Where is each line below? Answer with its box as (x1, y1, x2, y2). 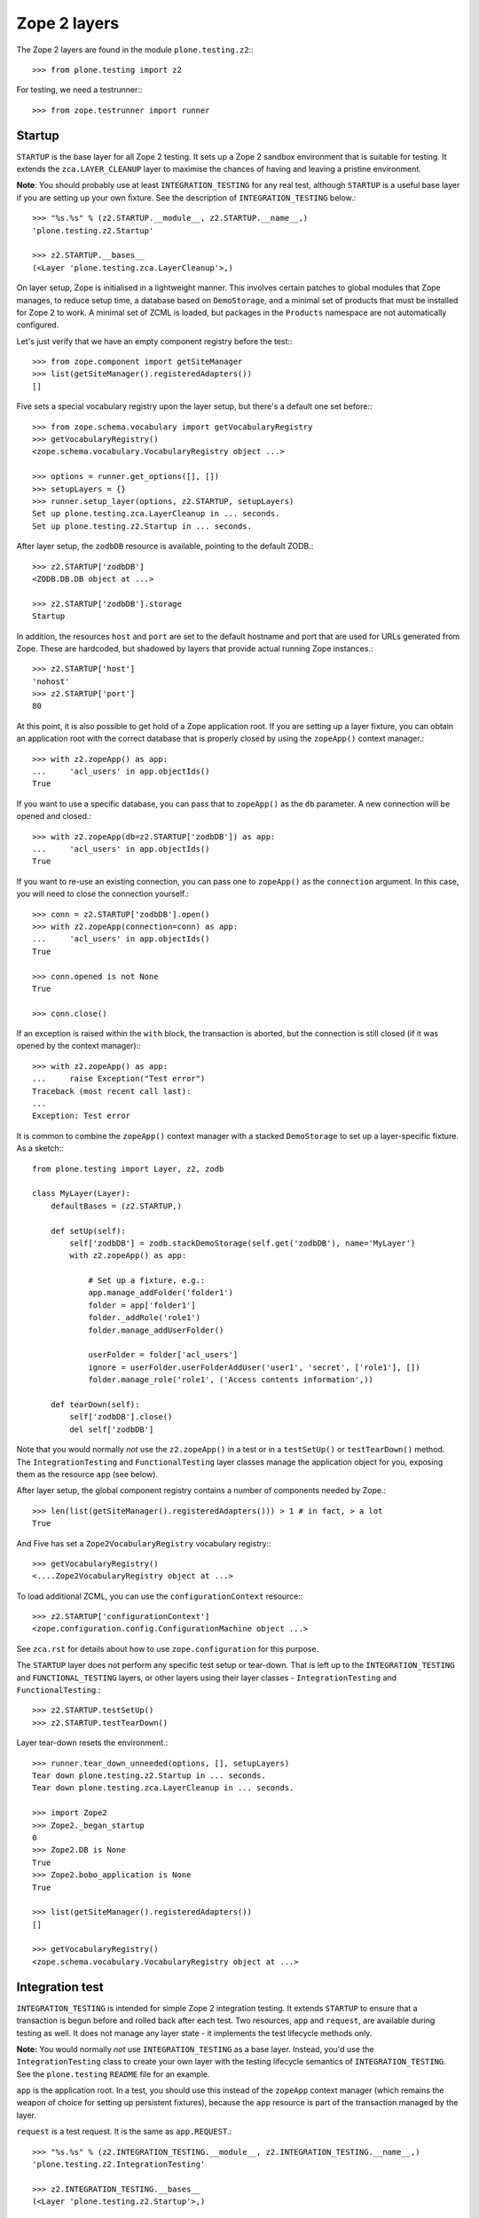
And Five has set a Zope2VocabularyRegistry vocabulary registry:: (16, 1538, 271, 1548)
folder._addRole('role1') (88, 1313, 201, 1323)
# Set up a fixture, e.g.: (88, 1276, 206, 1286)
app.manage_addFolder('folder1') (88, 1287, 234, 1298)
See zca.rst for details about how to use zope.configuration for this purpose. (16, 1643, 319, 1654)
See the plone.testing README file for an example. (16, 2068, 210, 2080)
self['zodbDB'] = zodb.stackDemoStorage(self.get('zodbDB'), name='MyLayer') (69, 1238, 416, 1248)
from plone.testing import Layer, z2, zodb (32, 1163, 224, 1174)
